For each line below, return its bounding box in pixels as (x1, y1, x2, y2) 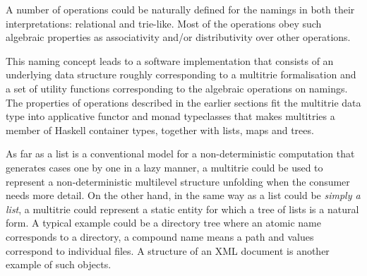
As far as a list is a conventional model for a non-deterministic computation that (6, 146, 355, 161)
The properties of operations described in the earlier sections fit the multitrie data (6, 95, 361, 109)
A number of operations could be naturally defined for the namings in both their (6, 2, 355, 16)
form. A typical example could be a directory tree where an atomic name (6, 215, 321, 230)
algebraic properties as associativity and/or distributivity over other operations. (6, 30, 351, 44)
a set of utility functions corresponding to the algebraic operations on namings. (6, 80, 348, 95)
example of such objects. (6, 257, 112, 272)
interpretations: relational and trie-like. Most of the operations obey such (6, 16, 322, 30)
